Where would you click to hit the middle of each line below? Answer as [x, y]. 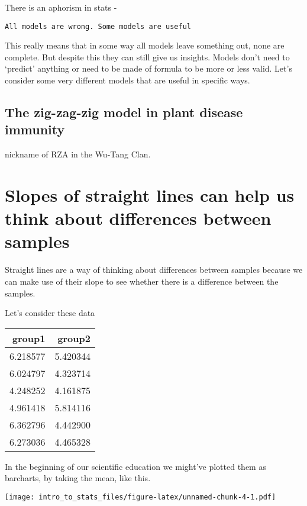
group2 [74, 338]
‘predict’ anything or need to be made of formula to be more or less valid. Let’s [148, 68]
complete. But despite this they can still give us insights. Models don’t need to [147, 57]
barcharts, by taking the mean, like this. [78, 478]
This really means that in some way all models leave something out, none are [145, 45]
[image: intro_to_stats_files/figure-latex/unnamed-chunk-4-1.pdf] [140, 497]
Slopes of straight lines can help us [150, 195]
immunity [35, 129]
